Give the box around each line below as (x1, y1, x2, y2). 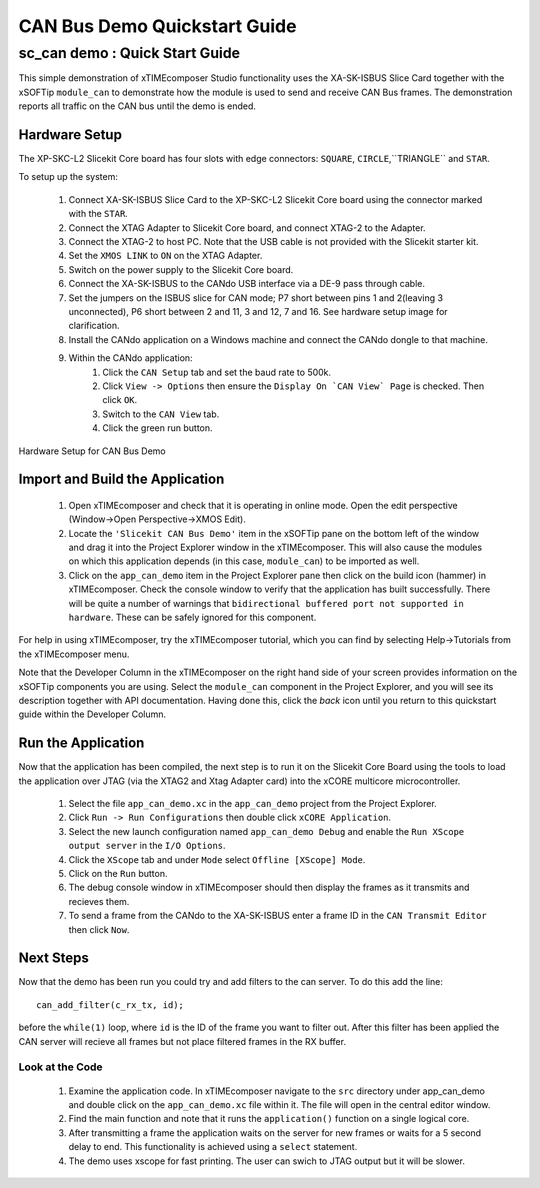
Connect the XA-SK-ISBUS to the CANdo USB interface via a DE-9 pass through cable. (68, 278, 425, 290)
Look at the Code (18, 1060, 104, 1074)
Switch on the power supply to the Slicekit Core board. (68, 263, 294, 275)
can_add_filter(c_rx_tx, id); (36, 999, 185, 1010)
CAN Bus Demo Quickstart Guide (18, 15, 297, 37)
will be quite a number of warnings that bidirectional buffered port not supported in (68, 597, 464, 609)
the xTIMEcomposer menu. (18, 648, 130, 660)
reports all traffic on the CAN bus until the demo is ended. (18, 100, 257, 112)
